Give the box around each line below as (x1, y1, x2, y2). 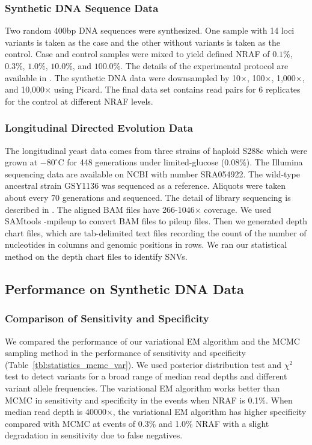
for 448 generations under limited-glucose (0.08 (67, 156, 240, 168)
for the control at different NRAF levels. (5, 94, 153, 107)
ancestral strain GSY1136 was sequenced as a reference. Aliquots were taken (5, 179, 286, 192)
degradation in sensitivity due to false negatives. (5, 429, 183, 441)
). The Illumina (246, 156, 303, 168)
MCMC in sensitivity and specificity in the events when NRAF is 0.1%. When (5, 393, 293, 406)
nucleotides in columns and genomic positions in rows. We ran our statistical (5, 238, 287, 251)
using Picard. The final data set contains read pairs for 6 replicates (54, 83, 301, 96)
